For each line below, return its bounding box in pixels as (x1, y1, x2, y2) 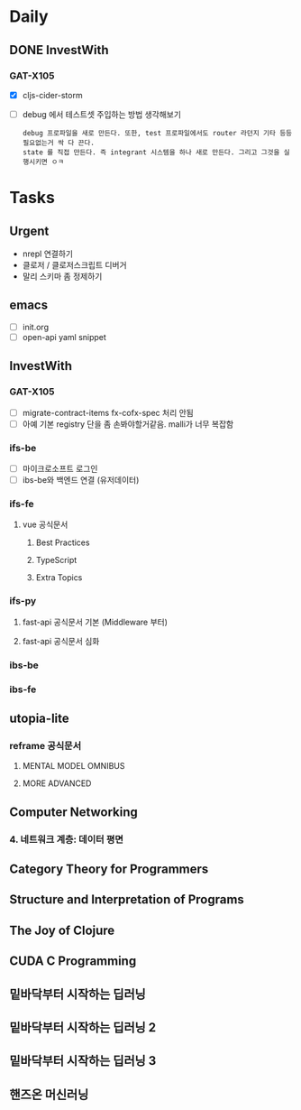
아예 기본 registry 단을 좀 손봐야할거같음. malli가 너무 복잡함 (22, 418, 234, 430)
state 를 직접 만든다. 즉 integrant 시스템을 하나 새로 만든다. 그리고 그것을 (22, 148, 280, 157)
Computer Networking (9, 804, 138, 819)
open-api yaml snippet (22, 331, 106, 342)
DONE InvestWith (9, 42, 110, 58)
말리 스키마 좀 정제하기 (22, 271, 103, 282)
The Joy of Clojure (9, 922, 115, 938)
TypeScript (35, 555, 78, 566)
